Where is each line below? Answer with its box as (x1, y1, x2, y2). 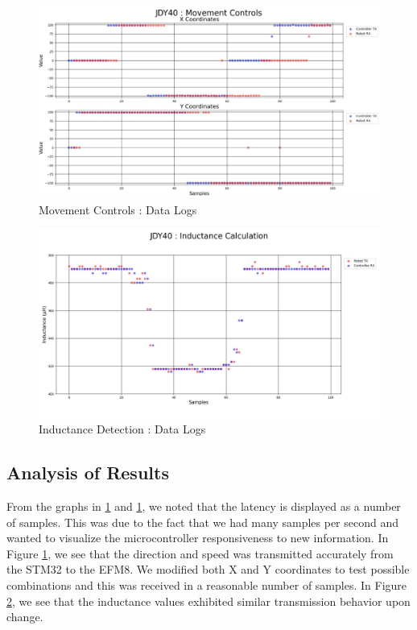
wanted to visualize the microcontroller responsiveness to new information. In (6, 529, 389, 546)
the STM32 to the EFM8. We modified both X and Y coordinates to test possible (6, 561, 410, 578)
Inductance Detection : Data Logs (39, 421, 206, 437)
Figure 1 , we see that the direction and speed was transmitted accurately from (6, 545, 394, 562)
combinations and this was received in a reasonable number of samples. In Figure (6, 576, 407, 593)
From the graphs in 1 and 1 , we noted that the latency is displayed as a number (6, 498, 401, 515)
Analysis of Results (6, 460, 169, 485)
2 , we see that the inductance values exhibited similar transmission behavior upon (6, 592, 411, 609)
